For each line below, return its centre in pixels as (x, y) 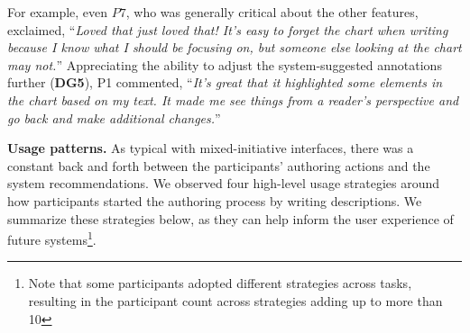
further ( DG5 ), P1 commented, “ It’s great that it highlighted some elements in (225, 82)
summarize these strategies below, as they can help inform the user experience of (230, 218)
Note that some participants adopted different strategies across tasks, (220, 283)
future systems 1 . (52, 238)
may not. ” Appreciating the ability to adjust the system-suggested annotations (225, 64)
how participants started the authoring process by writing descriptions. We (215, 200)
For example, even (58, 12)
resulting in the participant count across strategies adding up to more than (235, 300)
